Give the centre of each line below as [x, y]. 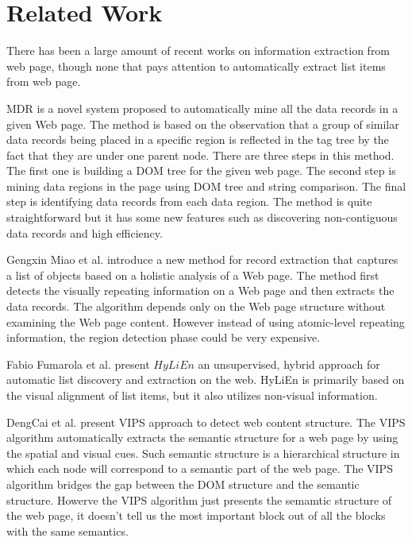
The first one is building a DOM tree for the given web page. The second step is [201, 170]
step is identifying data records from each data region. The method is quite [189, 201]
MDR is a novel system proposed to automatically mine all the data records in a [202, 108]
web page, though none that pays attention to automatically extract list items [196, 66]
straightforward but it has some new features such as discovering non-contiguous [202, 217]
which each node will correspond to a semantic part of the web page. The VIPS [200, 468]
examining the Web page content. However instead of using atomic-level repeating [206, 321]
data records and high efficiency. [85, 232]
